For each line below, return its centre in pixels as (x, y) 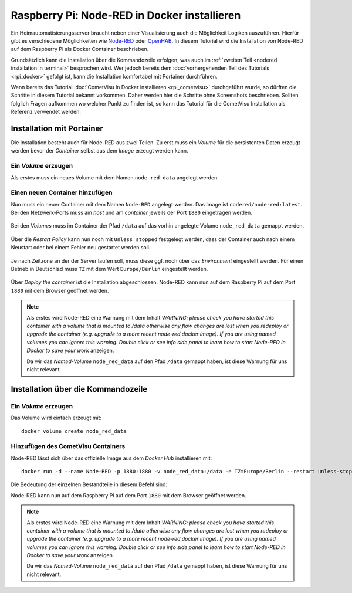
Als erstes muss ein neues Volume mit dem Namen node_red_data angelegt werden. (115, 177)
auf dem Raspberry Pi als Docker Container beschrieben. (80, 49)
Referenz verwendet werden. (46, 112)
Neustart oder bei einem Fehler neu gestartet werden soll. (81, 248)
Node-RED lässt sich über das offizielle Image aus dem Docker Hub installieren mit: (111, 458)
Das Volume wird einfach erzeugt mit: (56, 418)
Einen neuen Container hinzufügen (62, 192)
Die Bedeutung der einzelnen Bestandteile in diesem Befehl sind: (89, 484)
